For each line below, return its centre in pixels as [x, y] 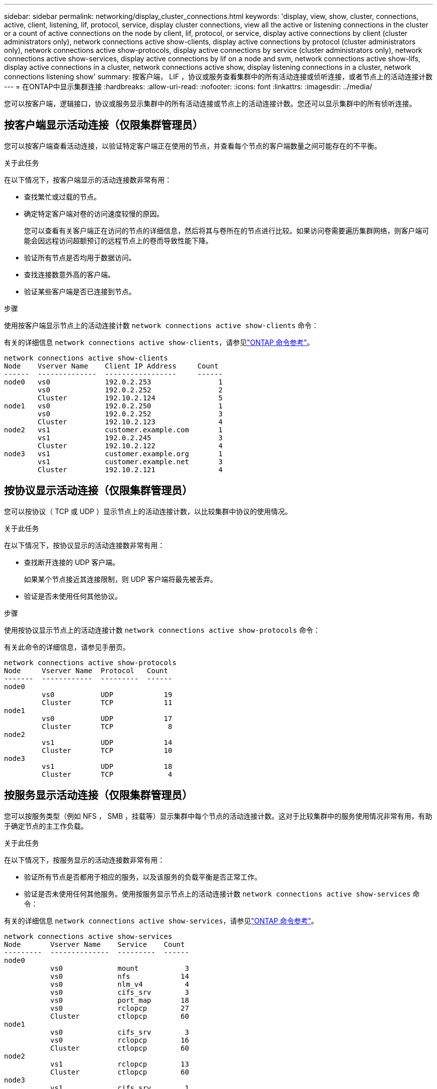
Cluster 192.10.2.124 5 [130, 398]
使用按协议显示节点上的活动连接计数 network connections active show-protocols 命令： [162, 630]
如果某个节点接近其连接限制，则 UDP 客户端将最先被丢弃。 [121, 579]
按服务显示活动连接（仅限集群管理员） [98, 795]
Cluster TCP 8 [107, 726]
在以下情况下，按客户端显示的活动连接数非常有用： [88, 180]
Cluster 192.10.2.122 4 [130, 446]
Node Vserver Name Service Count [95, 944]
